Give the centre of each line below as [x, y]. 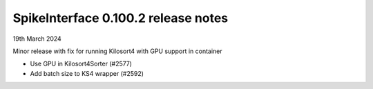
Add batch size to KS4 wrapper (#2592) [87, 73]
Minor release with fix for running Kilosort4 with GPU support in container [117, 51]
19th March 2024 [37, 39]
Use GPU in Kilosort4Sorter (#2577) [81, 64]
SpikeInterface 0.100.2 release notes [121, 18]
